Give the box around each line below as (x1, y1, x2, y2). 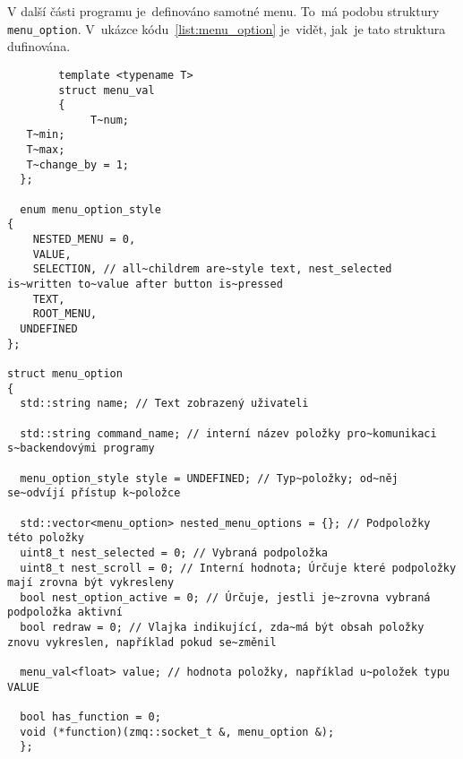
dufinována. (7, 37, 71, 56)
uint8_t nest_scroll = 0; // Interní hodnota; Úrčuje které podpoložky (20, 561, 457, 574)
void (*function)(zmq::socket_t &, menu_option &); (20, 725, 335, 738)
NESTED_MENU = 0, (32, 233, 136, 246)
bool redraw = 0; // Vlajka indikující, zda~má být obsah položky (20, 621, 424, 634)
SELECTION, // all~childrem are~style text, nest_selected (32, 263, 392, 276)
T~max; (26, 143, 65, 157)
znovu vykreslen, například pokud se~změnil (7, 635, 277, 649)
